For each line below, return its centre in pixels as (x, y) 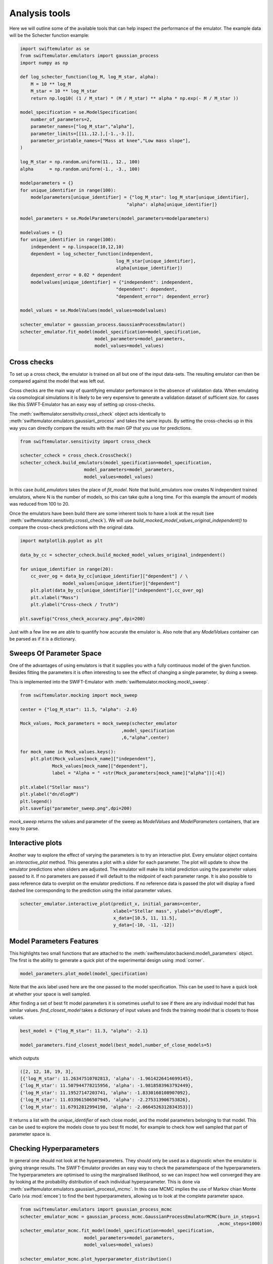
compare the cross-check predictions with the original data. (72, 527)
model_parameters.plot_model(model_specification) (84, 974)
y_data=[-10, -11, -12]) (144, 925)
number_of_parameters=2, (61, 119)
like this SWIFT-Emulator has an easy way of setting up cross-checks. (82, 404)
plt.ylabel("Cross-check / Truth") (75, 604)
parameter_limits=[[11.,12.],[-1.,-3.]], (83, 133)
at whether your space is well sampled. (50, 994)
